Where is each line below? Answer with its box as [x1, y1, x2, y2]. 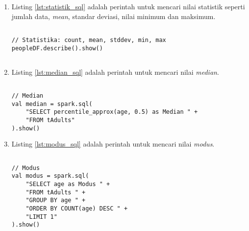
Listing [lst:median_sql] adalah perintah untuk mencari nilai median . [11, 66, 219, 77]
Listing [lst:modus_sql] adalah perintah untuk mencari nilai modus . [11, 139, 215, 149]
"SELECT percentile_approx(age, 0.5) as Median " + [25, 108, 198, 116]
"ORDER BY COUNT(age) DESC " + [25, 205, 128, 212]
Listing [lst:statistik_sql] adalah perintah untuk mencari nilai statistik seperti [11, 1, 245, 11]
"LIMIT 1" [25, 213, 57, 220]
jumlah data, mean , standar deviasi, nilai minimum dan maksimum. [11, 11, 216, 21]
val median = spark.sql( [11, 100, 93, 107]
